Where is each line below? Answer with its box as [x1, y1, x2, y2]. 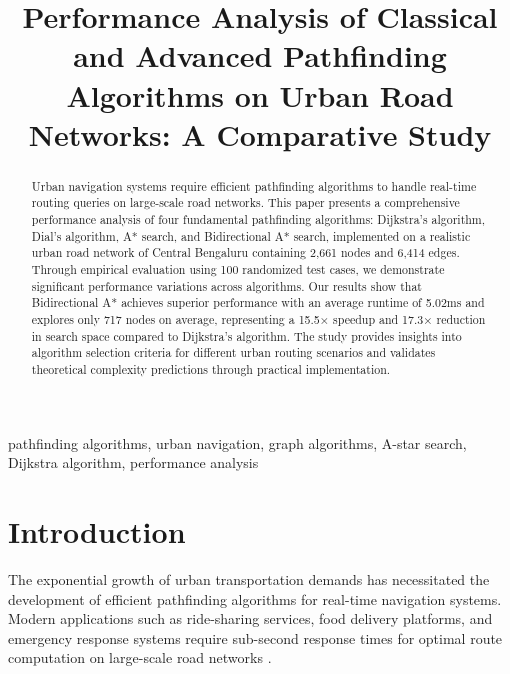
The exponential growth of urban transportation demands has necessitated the [8, 568, 490, 589]
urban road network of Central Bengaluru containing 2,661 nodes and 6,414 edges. [31, 244, 460, 261]
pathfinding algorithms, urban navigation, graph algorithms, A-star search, [8, 432, 467, 453]
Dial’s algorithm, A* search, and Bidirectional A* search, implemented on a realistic [31, 227, 471, 244]
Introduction [8, 510, 186, 551]
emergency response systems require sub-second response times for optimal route [8, 627, 503, 648]
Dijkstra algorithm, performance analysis [8, 452, 259, 473]
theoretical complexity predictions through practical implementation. [31, 360, 391, 377]
